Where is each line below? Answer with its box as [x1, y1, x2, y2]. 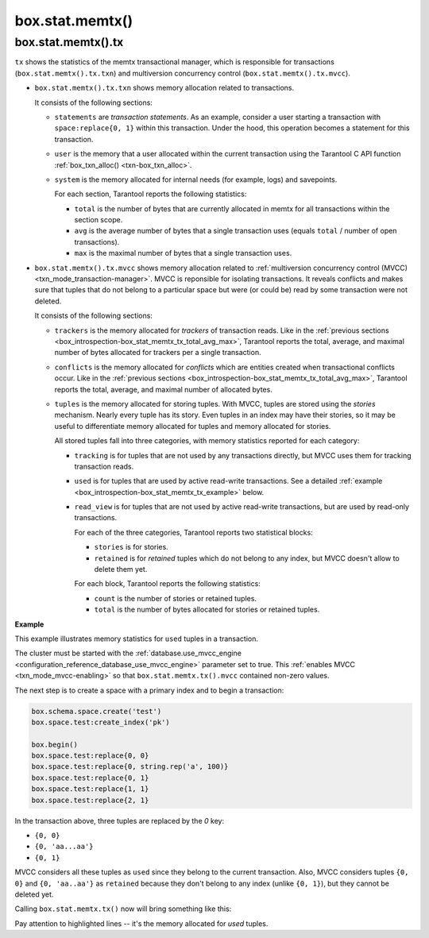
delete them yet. [94, 565, 148, 574]
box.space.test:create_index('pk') [31, 717, 170, 727]
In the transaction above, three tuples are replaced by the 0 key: [14, 816, 225, 825]
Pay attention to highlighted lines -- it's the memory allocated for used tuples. [14, 918, 269, 928]
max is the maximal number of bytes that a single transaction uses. [74, 249, 292, 258]
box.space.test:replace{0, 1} [31, 773, 149, 782]
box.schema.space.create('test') [31, 707, 162, 716]
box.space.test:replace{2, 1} [31, 795, 149, 805]
